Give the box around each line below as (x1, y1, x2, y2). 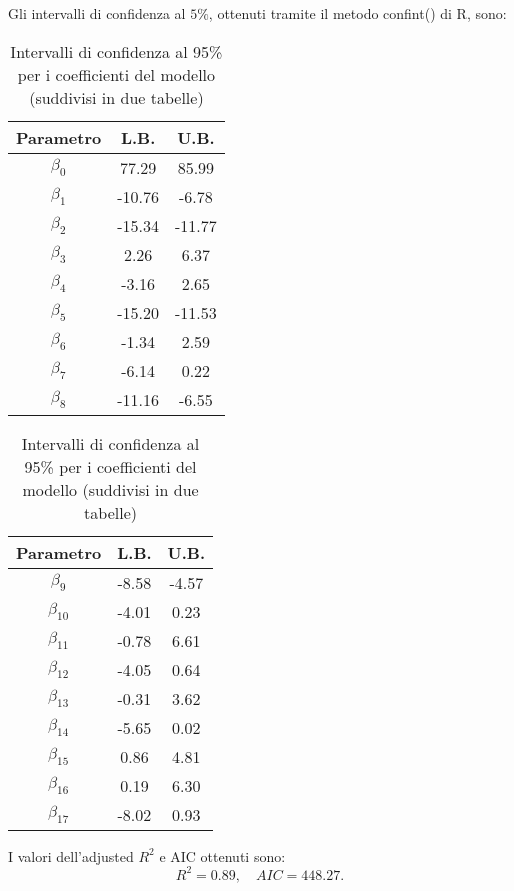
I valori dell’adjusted (8, 845, 134, 866)
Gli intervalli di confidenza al (8, 3, 186, 23)
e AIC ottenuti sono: (159, 845, 286, 866)
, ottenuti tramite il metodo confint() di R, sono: (208, 3, 507, 23)
